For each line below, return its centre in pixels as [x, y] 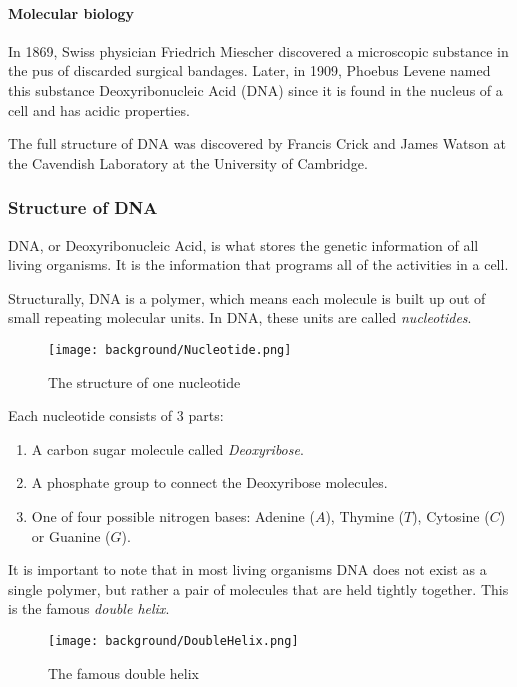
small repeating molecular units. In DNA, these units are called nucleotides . [240, 317]
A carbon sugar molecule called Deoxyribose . [167, 448]
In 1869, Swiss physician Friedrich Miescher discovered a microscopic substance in [258, 50]
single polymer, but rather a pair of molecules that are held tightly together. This [258, 588]
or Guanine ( [71, 535]
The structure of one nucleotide [144, 381]
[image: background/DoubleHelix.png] [173, 640]
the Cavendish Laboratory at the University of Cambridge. [188, 162]
